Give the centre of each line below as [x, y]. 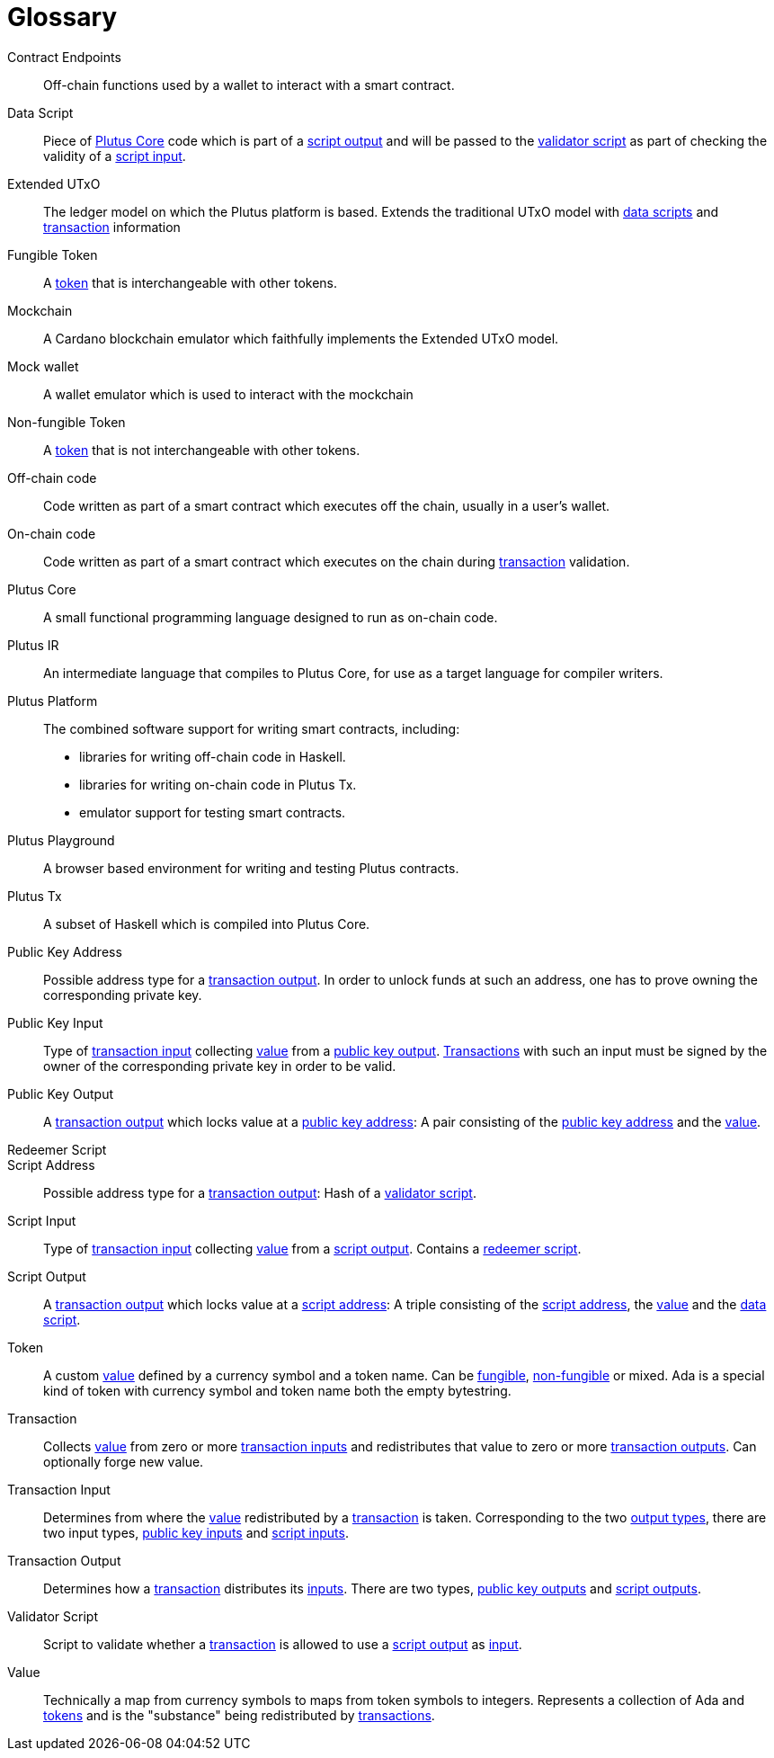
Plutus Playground [61, 840]
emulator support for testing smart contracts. [213, 812]
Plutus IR [33, 645]
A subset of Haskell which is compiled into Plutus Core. [207, 924]
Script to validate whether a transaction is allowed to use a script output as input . [283, 1644]
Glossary [62, 17]
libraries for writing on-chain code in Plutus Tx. [218, 784]
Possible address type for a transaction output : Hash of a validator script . [260, 1192]
